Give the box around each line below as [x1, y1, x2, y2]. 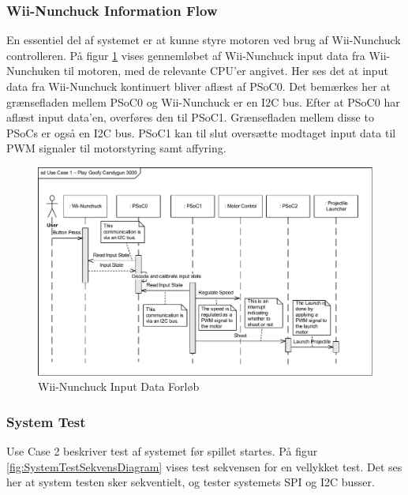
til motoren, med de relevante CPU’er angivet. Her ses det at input [63, 62, 388, 79]
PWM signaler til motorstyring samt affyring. [6, 140, 226, 156]
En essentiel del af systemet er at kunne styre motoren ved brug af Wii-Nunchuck [6, 32, 401, 48]
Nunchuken [6, 62, 61, 79]
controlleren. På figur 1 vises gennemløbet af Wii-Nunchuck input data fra [6, 47, 365, 63]
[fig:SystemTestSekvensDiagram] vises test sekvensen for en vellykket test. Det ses [6, 458, 402, 474]
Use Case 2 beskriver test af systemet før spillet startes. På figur [6, 443, 318, 459]
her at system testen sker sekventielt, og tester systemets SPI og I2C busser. [6, 474, 375, 490]
